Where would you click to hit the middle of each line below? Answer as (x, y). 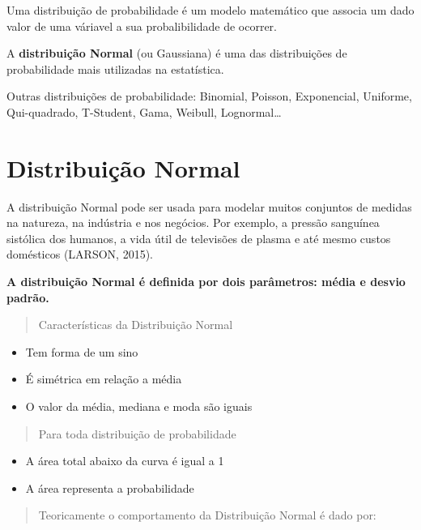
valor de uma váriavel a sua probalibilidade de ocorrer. (142, 26)
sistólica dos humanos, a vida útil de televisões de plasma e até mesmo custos (199, 238)
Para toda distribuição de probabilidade (137, 433)
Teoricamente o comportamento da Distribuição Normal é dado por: (207, 515)
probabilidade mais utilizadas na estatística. (115, 68)
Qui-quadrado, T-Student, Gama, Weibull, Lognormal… (144, 111)
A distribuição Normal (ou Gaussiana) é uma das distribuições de (177, 53)
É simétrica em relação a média (104, 379)
